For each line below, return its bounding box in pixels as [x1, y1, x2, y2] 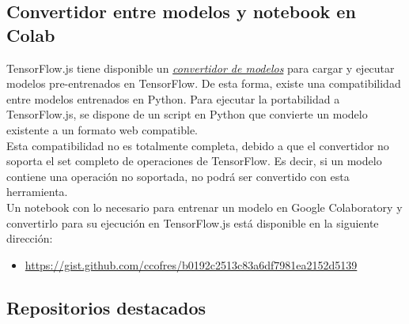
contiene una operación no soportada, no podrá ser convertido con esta [6, 168, 350, 184]
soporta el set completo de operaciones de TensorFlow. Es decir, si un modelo [6, 153, 382, 169]
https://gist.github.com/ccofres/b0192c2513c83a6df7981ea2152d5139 [25, 256, 358, 273]
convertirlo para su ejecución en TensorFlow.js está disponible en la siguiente [6, 214, 379, 231]
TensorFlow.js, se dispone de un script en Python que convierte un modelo [6, 106, 368, 122]
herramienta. [6, 183, 68, 200]
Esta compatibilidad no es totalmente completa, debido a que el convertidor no [6, 137, 389, 153]
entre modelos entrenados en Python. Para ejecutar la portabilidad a [6, 90, 340, 107]
